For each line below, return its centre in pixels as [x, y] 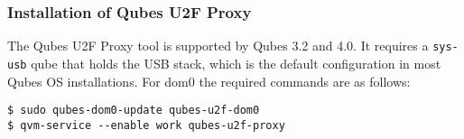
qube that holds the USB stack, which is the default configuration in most [236, 63]
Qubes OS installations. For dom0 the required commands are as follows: [209, 81]
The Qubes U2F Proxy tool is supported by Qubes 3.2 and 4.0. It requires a [218, 46]
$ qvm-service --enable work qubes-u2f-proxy [146, 125]
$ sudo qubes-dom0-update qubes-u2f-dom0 [134, 111]
